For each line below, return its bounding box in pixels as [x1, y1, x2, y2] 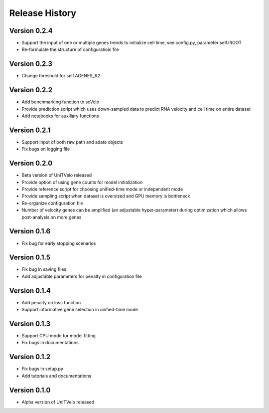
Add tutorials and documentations [21, 373, 92, 379]
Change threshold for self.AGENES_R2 [21, 73, 101, 79]
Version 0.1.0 [9, 386, 51, 394]
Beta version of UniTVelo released [21, 172, 92, 178]
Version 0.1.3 [9, 319, 51, 328]
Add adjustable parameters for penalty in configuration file [21, 273, 142, 279]
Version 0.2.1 [9, 126, 51, 134]
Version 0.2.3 [9, 60, 52, 68]
